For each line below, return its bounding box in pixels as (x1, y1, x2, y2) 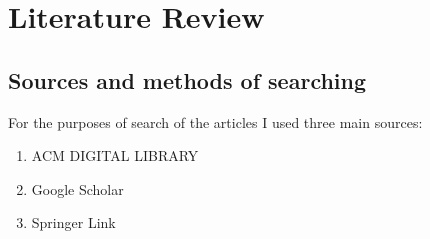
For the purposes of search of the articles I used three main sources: (8, 111, 423, 132)
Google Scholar (31, 178, 124, 199)
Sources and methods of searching (8, 64, 367, 95)
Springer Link (31, 212, 116, 233)
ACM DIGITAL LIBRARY (31, 145, 199, 166)
